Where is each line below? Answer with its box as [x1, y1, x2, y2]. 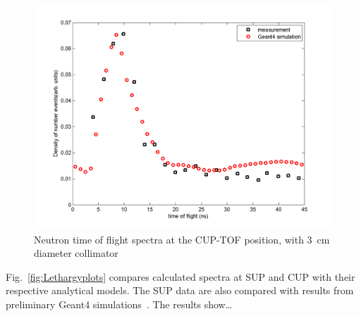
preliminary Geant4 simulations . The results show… [6, 296, 233, 311]
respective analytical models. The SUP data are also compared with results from [6, 283, 354, 298]
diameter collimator [34, 246, 118, 260]
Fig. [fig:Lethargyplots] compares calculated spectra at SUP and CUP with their [6, 269, 355, 284]
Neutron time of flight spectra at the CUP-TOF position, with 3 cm [34, 232, 330, 246]
